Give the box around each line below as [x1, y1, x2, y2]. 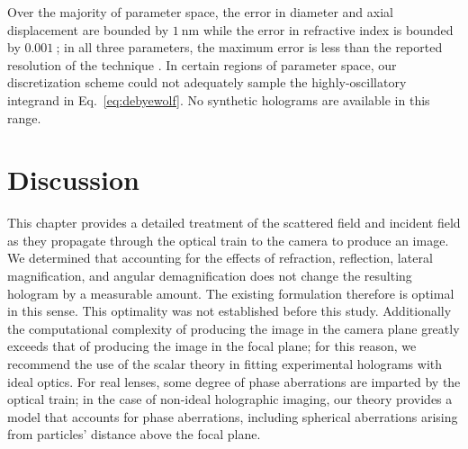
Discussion [7, 161, 139, 198]
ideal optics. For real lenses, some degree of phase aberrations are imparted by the [7, 372, 461, 391]
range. [7, 108, 41, 127]
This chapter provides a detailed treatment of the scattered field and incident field [7, 213, 461, 232]
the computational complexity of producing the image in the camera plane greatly [7, 319, 460, 337]
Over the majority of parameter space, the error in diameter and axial [7, 3, 393, 21]
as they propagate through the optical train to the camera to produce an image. [7, 230, 449, 249]
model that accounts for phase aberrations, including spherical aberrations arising [7, 407, 458, 426]
